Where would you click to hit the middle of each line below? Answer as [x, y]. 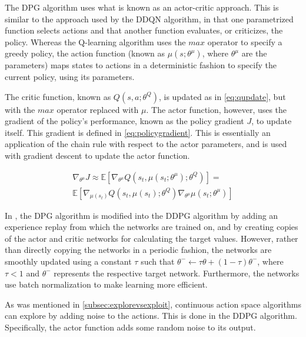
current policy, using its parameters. [70, 76]
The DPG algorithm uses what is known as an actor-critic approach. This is [142, 7]
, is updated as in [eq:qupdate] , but [222, 96]
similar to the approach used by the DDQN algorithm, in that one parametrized [149, 19]
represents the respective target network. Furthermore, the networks [177, 273]
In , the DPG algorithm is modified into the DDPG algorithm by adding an [142, 215]
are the [254, 53]
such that [158, 261]
